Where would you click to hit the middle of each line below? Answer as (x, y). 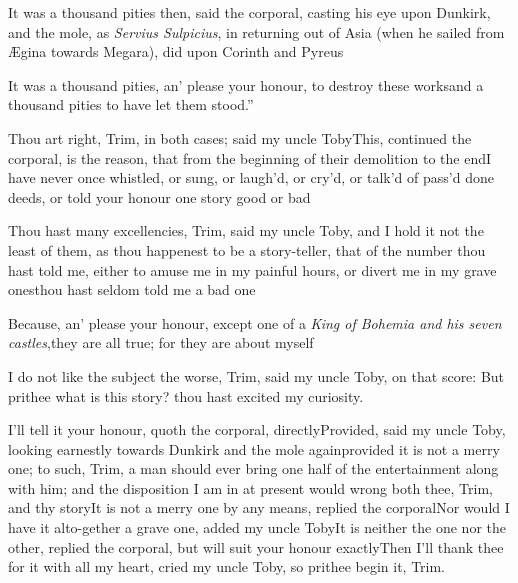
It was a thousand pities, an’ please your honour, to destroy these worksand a (246, 84)
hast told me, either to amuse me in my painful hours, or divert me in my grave (252, 269)
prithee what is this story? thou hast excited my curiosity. (186, 395)
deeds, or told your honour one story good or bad (159, 196)
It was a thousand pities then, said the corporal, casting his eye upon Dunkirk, (249, 12)
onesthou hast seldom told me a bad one (132, 289)
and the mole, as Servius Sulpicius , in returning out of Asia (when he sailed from (256, 31)
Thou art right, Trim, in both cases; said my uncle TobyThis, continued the (240, 137)
